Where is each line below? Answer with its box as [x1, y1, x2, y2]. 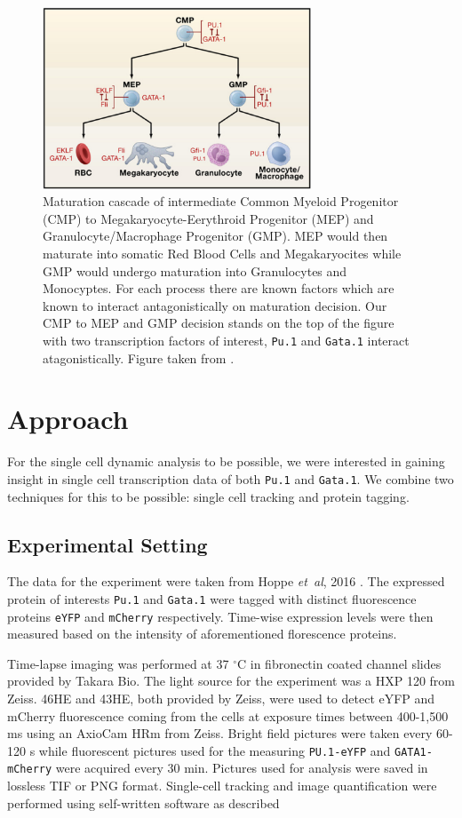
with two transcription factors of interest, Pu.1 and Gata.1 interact [43, 330, 410, 349]
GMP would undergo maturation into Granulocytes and [43, 261, 347, 280]
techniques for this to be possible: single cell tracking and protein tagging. [7, 487, 410, 505]
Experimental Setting [7, 530, 208, 558]
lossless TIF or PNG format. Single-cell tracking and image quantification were [7, 776, 437, 795]
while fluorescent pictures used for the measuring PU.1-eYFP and [38, 741, 391, 759]
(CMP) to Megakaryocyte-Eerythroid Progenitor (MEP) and [43, 209, 374, 227]
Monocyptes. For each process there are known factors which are [43, 279, 394, 298]
